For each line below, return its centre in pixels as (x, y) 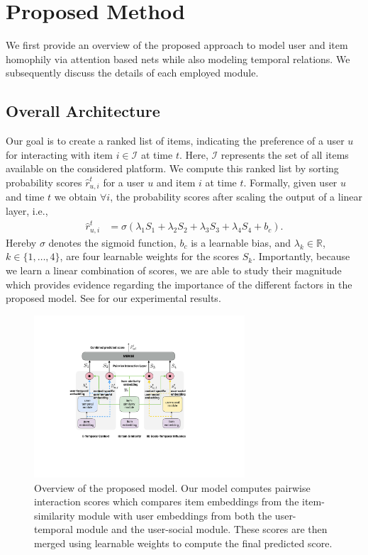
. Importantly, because (301, 256)
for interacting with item (59, 154)
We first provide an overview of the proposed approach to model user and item (177, 45)
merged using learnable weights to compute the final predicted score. (183, 543)
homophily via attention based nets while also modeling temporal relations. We (178, 58)
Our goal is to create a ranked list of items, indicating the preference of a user (175, 141)
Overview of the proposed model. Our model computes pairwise (172, 487)
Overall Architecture (83, 111)
